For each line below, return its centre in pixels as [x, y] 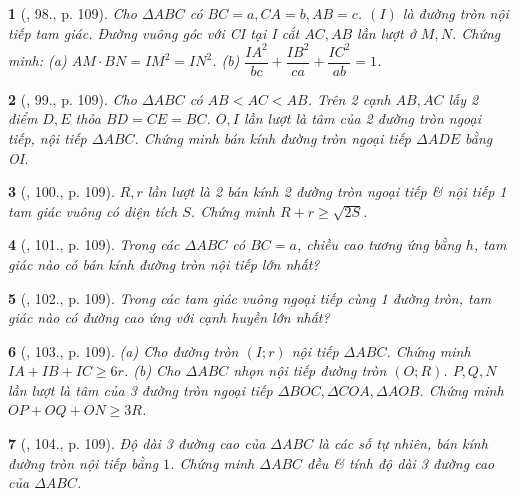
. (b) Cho [152, 370]
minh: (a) [37, 60]
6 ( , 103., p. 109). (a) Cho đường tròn [123, 350]
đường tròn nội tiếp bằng [83, 462]
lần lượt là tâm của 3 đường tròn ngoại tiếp [140, 389]
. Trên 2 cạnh [349, 98]
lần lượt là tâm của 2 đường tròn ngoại [362, 118]
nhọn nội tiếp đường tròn [310, 370]
